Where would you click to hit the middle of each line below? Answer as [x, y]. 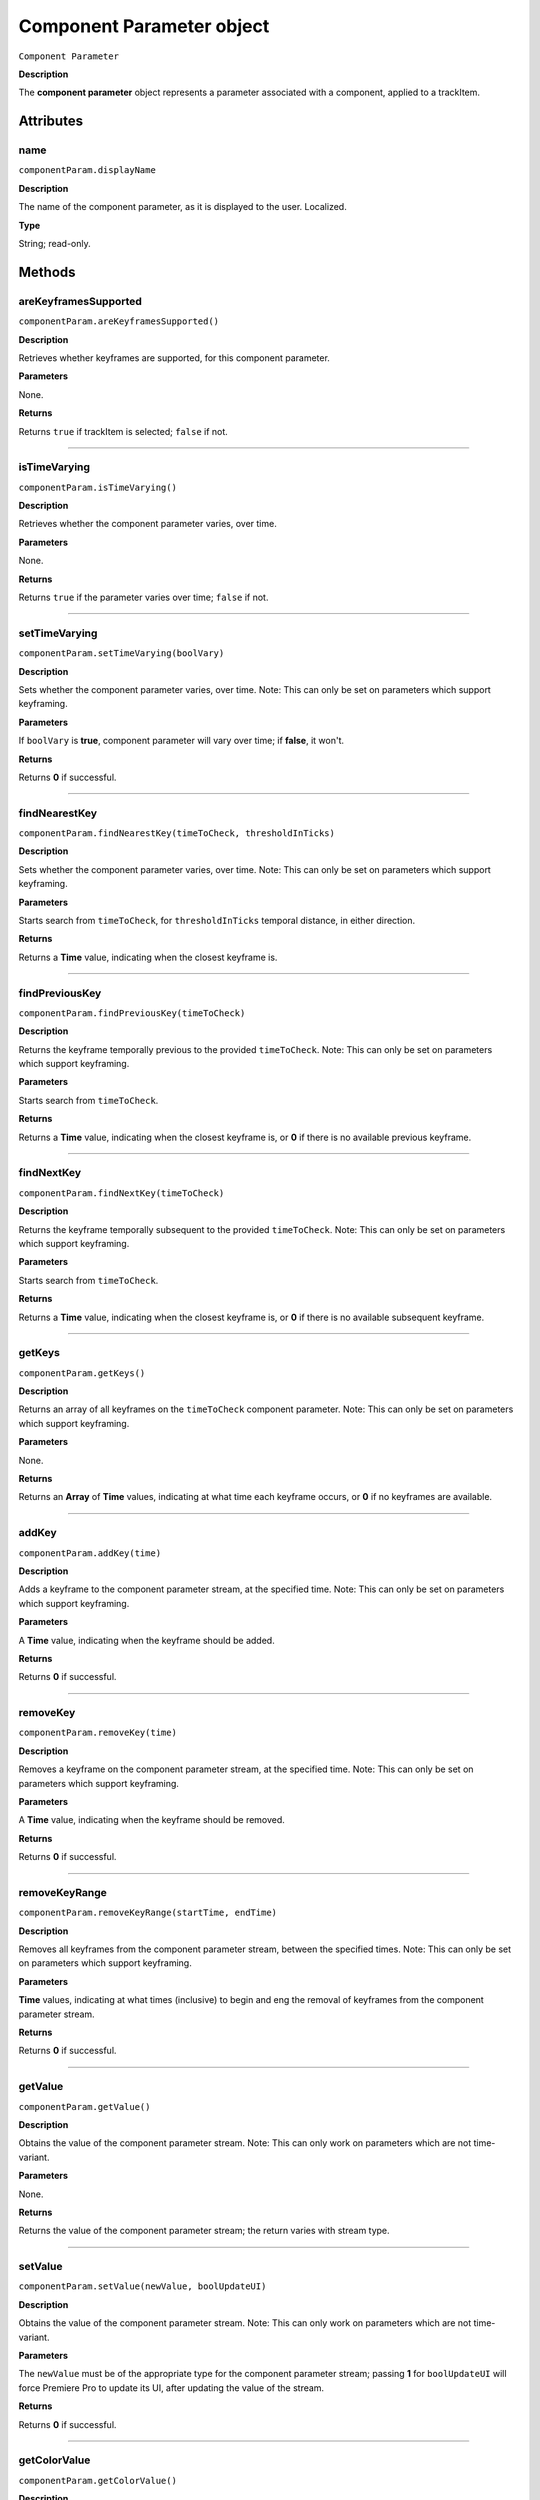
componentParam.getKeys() [82, 1373]
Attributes [51, 121]
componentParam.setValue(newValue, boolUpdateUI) [142, 2286]
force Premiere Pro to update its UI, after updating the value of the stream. [171, 2387]
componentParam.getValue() [84, 2106]
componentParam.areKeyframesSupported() [119, 321]
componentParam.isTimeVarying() [97, 487]
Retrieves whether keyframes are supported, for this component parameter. [174, 357]
